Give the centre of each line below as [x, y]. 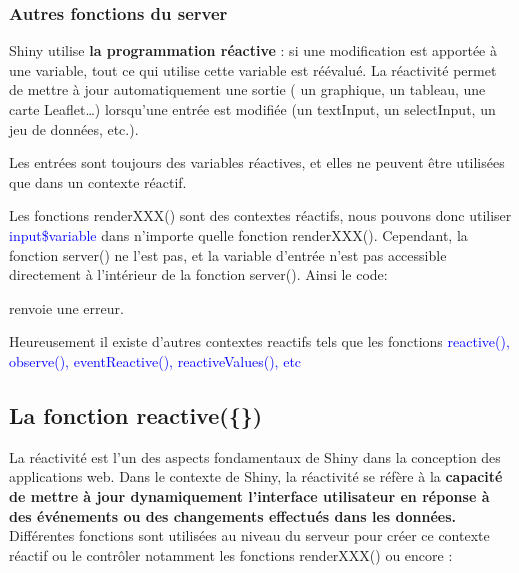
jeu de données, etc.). [74, 128]
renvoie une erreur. [66, 307]
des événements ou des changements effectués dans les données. [233, 515]
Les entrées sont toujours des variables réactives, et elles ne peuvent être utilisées [257, 162]
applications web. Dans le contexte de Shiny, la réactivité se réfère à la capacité [256, 476]
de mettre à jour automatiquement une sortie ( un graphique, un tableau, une [247, 89]
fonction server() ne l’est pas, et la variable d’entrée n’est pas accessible [228, 254]
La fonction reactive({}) [136, 414]
